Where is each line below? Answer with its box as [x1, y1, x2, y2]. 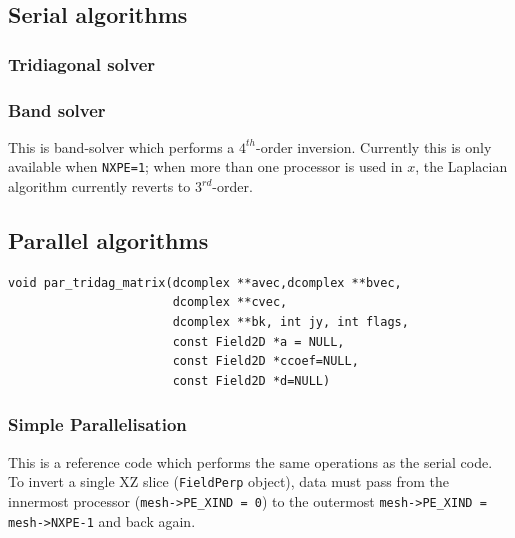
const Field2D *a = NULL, [172, 334, 345, 349]
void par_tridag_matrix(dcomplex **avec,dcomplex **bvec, [8, 275, 402, 290]
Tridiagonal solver [8, 51, 156, 76]
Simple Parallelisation [8, 412, 187, 437]
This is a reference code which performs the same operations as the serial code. [8, 451, 493, 472]
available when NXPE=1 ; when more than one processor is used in [8, 156, 403, 177]
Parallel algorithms [8, 225, 209, 256]
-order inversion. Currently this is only [256, 136, 492, 157]
